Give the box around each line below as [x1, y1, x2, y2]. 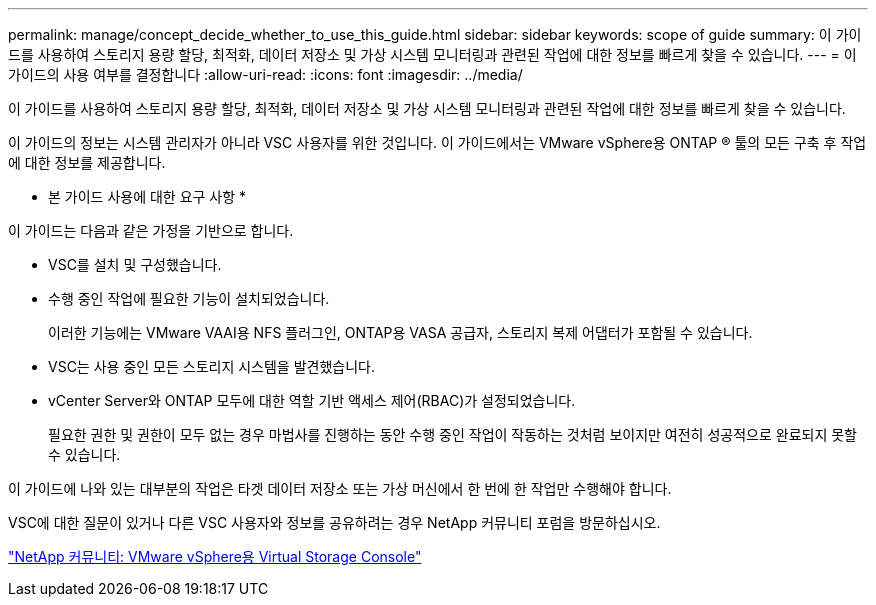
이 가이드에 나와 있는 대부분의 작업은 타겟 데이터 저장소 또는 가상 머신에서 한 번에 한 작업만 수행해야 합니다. [8, 480, 672, 497]
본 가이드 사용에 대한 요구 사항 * [48, 188, 247, 205]
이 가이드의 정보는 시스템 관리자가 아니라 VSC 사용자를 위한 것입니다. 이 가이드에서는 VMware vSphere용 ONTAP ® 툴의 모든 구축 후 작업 [8, 134, 867, 151]
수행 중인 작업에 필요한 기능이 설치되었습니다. [48, 290, 330, 307]
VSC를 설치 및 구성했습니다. [48, 256, 222, 273]
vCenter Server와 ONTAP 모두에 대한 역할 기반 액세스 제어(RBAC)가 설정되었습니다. [48, 392, 576, 409]
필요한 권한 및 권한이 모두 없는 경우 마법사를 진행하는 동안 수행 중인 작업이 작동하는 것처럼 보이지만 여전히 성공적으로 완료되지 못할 [48, 426, 857, 443]
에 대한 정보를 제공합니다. [8, 154, 166, 171]
